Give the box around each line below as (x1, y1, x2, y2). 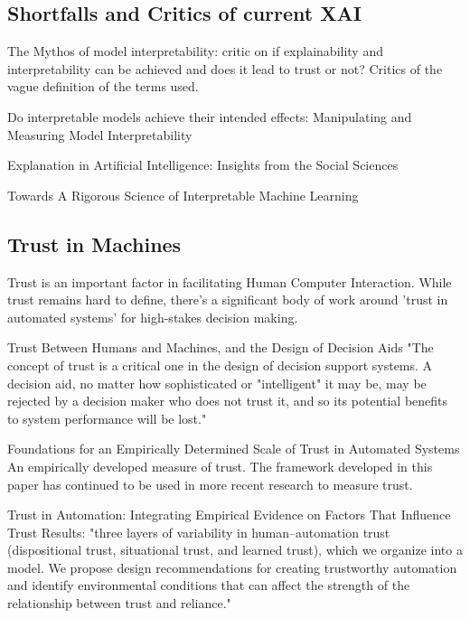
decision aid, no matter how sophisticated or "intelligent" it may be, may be (7, 373, 427, 392)
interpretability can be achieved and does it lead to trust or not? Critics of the (7, 59, 443, 78)
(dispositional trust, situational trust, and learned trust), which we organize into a (7, 540, 463, 559)
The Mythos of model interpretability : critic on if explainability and (7, 42, 383, 61)
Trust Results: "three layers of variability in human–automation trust (7, 522, 390, 541)
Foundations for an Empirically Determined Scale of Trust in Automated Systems (7, 439, 460, 458)
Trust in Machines (7, 229, 182, 257)
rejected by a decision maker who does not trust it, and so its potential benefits (7, 391, 448, 410)
